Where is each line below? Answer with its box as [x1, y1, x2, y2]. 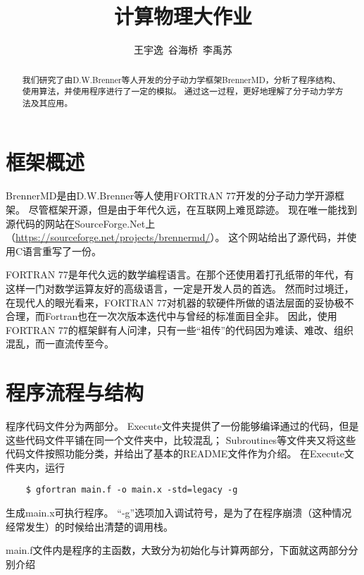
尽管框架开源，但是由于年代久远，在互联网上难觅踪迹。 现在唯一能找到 [28, 202, 358, 217]
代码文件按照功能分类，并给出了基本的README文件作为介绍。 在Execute [6, 446, 344, 461]
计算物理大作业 [113, 1, 252, 30]
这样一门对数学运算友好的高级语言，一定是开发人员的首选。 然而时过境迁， [6, 280, 354, 295]
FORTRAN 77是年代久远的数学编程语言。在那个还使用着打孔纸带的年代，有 [6, 267, 354, 282]
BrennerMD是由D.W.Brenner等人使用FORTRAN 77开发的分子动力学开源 [6, 188, 335, 203]
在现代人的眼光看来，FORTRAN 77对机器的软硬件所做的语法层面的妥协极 [6, 295, 344, 309]
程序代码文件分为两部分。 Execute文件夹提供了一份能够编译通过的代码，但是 [6, 419, 359, 433]
